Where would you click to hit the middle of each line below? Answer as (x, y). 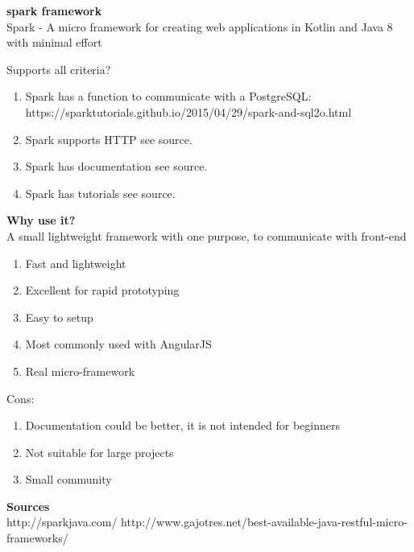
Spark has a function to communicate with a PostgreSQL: (168, 96)
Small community (68, 479)
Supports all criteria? (59, 69)
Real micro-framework (80, 371)
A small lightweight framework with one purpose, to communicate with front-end (207, 235)
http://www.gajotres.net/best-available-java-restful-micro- (264, 522)
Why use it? (41, 220)
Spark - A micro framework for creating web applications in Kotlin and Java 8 (200, 26)
